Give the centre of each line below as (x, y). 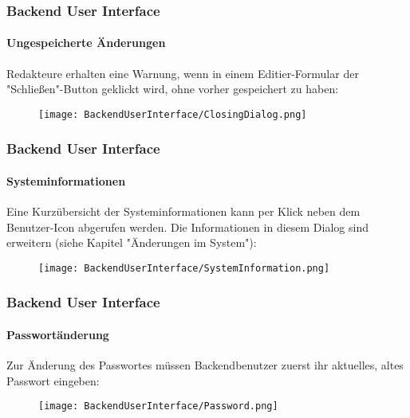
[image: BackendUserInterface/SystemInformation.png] (184, 268)
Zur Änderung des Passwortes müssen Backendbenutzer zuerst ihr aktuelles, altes (205, 365)
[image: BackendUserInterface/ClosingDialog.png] (173, 114)
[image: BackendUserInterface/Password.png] (158, 406)
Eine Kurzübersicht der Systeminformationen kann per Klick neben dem (183, 211)
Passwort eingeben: (53, 380)
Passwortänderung (58, 334)
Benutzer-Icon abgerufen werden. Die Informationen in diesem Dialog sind (187, 227)
